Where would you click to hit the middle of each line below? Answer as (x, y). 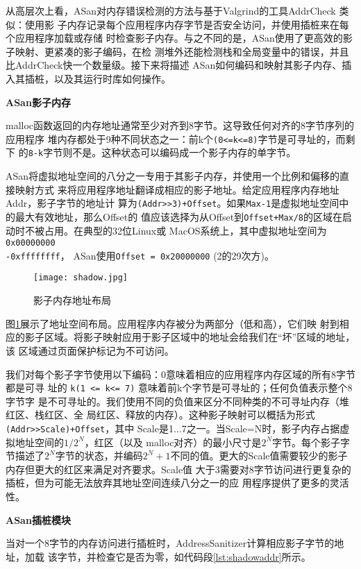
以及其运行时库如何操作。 (112, 78)
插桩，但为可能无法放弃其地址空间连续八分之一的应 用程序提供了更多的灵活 (177, 483)
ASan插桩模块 (38, 519)
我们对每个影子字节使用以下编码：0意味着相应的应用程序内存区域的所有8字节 (180, 374)
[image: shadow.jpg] (81, 278)
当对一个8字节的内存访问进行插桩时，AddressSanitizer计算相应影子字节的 (170, 543)
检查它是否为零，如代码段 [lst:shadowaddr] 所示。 (203, 556)
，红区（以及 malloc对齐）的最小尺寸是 (173, 442)
